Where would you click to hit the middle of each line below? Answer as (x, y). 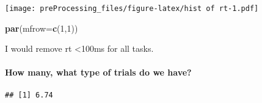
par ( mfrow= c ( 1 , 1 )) (42, 28)
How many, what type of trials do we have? (98, 72)
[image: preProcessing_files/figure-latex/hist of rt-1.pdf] (132, 9)
